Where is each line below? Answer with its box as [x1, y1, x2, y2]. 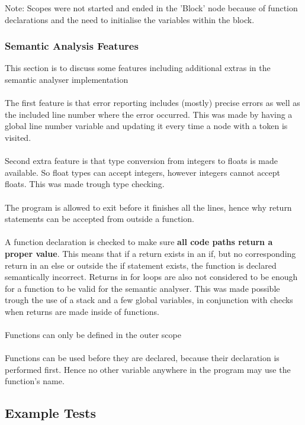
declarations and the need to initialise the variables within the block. [5, 13, 255, 25]
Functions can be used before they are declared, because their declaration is [5, 352, 280, 364]
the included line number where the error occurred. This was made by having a [5, 108, 293, 120]
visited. [5, 131, 31, 143]
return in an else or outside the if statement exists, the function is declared [5, 259, 277, 271]
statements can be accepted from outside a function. [5, 213, 194, 225]
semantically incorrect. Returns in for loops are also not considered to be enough [5, 271, 298, 283]
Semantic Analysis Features [5, 38, 139, 53]
